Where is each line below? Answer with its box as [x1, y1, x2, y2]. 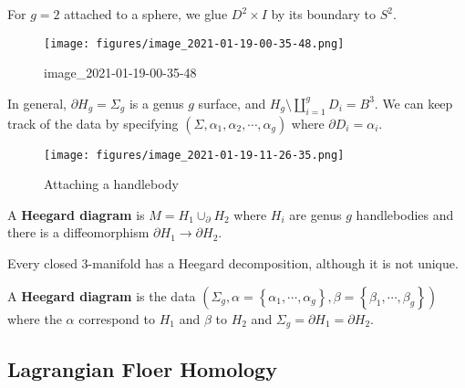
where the [7, 309, 62, 328]
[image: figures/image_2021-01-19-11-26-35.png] [44, 148, 345, 162]
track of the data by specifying [7, 113, 179, 132]
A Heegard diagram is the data [7, 286, 196, 305]
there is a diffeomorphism [7, 223, 150, 242]
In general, [7, 93, 67, 112]
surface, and [198, 93, 266, 112]
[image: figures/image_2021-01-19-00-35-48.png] [44, 37, 345, 50]
